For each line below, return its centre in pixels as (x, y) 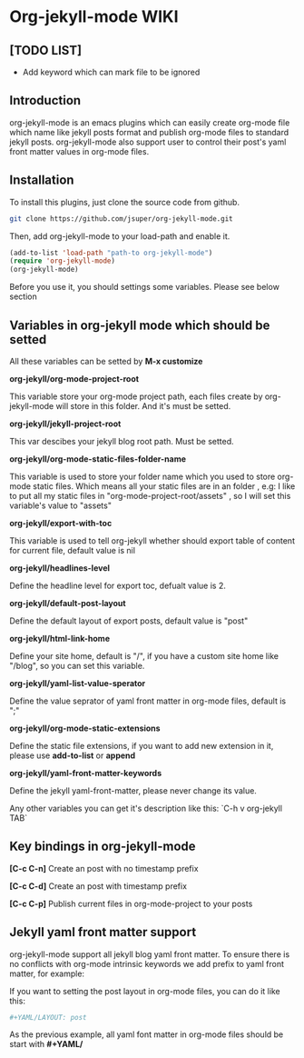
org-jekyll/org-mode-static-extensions (85, 728)
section (24, 296)
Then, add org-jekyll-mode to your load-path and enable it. (120, 236)
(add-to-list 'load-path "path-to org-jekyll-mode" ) (111, 253)
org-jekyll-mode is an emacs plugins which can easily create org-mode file (150, 122)
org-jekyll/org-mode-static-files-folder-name (98, 459)
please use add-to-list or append (73, 755)
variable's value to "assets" (60, 505)
